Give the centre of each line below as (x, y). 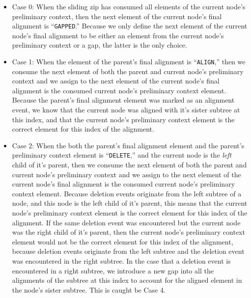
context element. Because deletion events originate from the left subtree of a (127, 193)
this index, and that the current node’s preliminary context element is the (123, 119)
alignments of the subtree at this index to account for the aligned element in (127, 280)
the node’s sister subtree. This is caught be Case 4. (89, 289)
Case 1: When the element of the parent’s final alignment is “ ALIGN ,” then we (129, 62)
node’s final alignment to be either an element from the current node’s (118, 35)
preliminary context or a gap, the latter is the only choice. (99, 45)
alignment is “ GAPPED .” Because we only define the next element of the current (130, 26)
